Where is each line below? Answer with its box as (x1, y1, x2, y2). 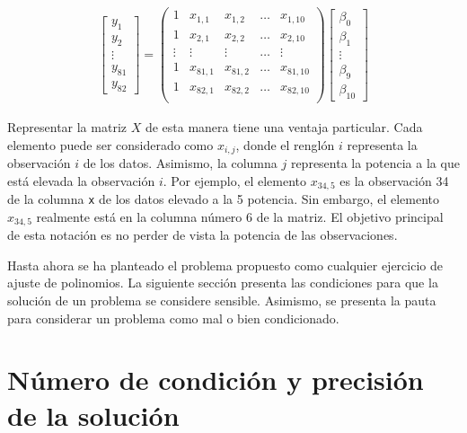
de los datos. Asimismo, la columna (83, 154, 278, 172)
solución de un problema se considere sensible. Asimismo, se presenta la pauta (7, 291, 436, 310)
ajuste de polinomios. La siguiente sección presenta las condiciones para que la (7, 273, 438, 292)
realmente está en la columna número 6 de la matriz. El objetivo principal (36, 207, 444, 225)
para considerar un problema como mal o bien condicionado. (7, 308, 339, 327)
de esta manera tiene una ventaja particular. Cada (145, 118, 423, 137)
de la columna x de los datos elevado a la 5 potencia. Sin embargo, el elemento (7, 190, 439, 208)
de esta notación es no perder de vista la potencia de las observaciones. (7, 225, 398, 244)
